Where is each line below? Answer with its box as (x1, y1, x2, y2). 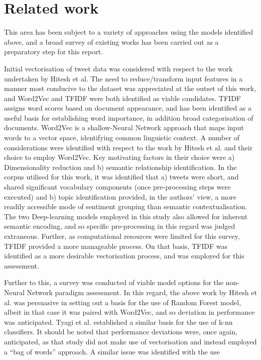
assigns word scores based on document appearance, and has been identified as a (4, 103, 252, 113)
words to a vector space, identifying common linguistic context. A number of (4, 132, 239, 143)
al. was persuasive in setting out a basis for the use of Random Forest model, (4, 297, 241, 307)
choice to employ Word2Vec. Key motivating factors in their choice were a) (4, 152, 235, 162)
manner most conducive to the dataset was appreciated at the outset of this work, (4, 83, 256, 94)
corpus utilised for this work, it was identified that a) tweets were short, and (4, 171, 239, 182)
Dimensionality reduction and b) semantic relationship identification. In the (4, 161, 237, 172)
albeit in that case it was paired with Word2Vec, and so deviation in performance (4, 307, 255, 317)
